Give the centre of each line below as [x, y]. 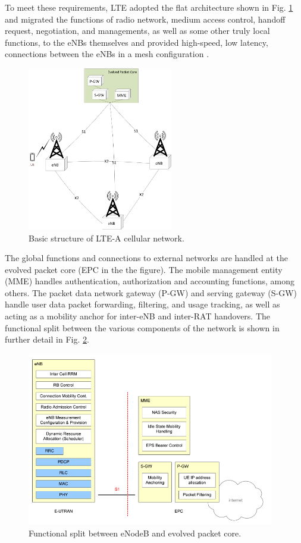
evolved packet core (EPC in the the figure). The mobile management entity [144, 269]
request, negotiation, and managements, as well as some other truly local [137, 31]
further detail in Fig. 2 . [47, 339]
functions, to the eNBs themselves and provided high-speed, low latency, [137, 42]
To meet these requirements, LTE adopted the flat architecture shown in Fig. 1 [149, 7]
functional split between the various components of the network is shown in [142, 327]
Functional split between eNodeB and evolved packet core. [135, 533]
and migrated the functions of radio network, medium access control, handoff [145, 19]
